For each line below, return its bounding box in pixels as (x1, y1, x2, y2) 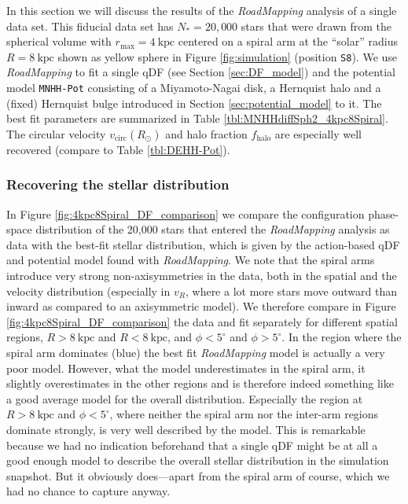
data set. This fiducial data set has (6, 17, 174, 34)
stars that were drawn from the (241, 17, 392, 34)
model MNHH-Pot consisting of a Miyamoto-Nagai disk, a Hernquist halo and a (6, 79, 381, 96)
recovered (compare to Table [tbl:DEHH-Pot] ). (6, 141, 230, 157)
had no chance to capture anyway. (6, 483, 171, 499)
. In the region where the (281, 329, 402, 345)
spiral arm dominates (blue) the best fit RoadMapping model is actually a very (6, 344, 385, 361)
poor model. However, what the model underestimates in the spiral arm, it (6, 359, 366, 376)
